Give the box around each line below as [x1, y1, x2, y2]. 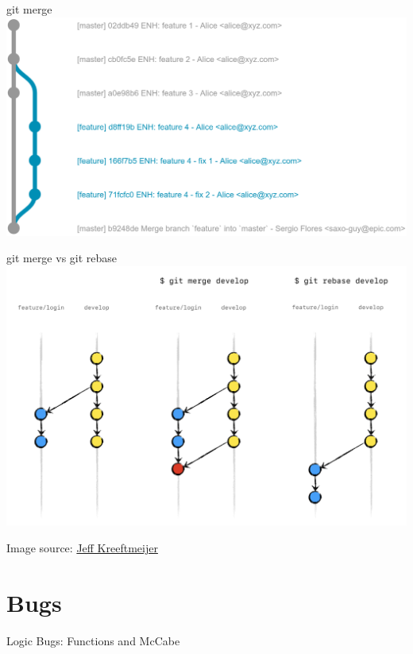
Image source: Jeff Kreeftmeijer [6, 539, 158, 555]
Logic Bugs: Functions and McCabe [6, 632, 180, 648]
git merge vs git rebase [6, 250, 118, 266]
